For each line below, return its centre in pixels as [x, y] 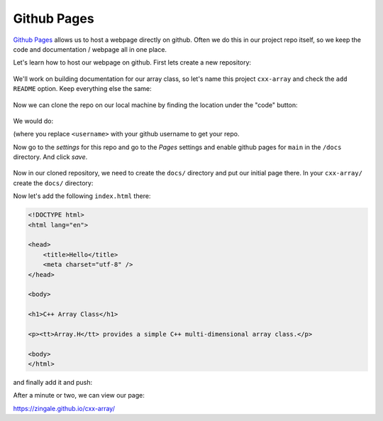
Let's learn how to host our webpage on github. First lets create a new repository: [132, 62]
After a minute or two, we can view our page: [79, 395]
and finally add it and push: [53, 383]
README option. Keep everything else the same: [82, 89]
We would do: [33, 121]
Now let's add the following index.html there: [82, 196]
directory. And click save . [50, 157]
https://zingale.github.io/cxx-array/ [64, 408]
